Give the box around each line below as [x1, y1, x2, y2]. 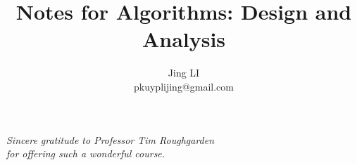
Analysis [142, 25, 226, 53]
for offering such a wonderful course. [6, 146, 165, 161]
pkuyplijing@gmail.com [134, 79, 234, 93]
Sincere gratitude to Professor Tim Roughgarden [6, 132, 215, 147]
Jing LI [168, 65, 200, 80]
